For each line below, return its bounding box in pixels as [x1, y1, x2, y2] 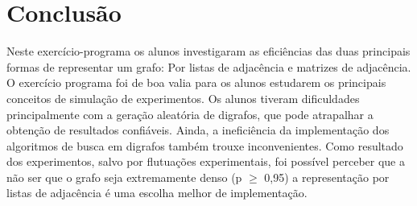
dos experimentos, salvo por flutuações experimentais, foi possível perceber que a [6, 153, 405, 170]
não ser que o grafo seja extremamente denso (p [6, 168, 242, 185]
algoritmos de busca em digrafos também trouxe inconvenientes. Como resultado [6, 137, 403, 154]
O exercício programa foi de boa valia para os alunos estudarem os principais [6, 74, 386, 91]
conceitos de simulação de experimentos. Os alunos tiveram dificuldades [6, 89, 360, 106]
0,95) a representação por [264, 168, 390, 185]
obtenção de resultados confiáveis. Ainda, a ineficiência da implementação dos [6, 122, 390, 138]
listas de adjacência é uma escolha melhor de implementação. [6, 184, 308, 201]
